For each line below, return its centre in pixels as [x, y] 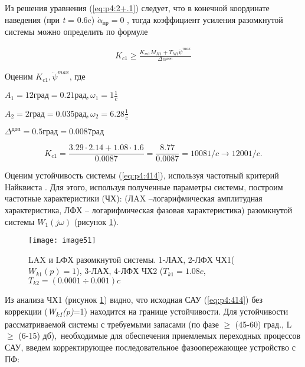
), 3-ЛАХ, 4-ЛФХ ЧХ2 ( [120, 271]
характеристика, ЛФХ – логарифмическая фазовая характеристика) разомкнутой [149, 209]
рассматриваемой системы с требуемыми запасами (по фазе [112, 324]
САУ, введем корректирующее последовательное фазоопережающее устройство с [150, 347]
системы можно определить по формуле [76, 32]
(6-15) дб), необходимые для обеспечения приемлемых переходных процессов [160, 335]
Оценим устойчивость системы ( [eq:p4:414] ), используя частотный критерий [142, 175]
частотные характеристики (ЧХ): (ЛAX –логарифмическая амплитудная [134, 198]
